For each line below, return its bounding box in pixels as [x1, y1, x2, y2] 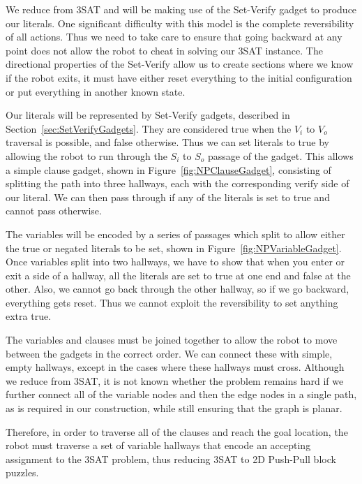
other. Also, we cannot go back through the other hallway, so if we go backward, [6, 281, 349, 296]
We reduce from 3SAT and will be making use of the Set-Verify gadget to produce [6, 2, 357, 16]
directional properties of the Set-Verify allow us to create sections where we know [6, 57, 354, 71]
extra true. [6, 309, 52, 323]
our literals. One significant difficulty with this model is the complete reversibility [6, 15, 354, 30]
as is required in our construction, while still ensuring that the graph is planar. [6, 401, 342, 416]
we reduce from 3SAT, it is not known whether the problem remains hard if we [6, 373, 344, 388]
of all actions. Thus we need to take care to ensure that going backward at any [6, 29, 342, 44]
